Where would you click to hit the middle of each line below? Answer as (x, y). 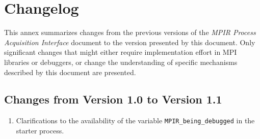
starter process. (40, 130)
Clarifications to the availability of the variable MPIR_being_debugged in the (135, 120)
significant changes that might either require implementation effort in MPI (121, 52)
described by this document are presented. (70, 72)
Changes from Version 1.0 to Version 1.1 (113, 99)
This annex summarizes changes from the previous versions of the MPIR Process (130, 32)
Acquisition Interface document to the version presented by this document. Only (130, 42)
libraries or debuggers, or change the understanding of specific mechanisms (121, 62)
